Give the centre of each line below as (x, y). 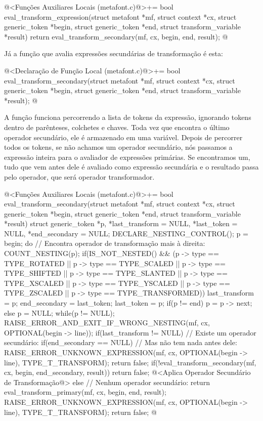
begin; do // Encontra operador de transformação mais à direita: (105, 243)
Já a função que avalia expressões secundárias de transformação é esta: (114, 53)
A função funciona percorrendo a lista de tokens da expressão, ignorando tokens (128, 117)
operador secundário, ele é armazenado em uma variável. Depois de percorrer (123, 137)
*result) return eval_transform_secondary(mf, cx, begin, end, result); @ (116, 36)
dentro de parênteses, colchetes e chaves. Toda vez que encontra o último (117, 127)
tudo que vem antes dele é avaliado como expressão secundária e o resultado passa (131, 167)
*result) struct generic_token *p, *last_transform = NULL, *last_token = (121, 223)
